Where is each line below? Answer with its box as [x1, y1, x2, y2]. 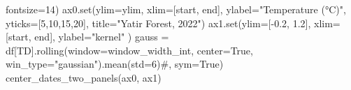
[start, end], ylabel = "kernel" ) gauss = [6, 29, 169, 44]
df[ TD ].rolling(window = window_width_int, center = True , [6, 43, 253, 57]
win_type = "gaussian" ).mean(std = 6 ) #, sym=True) [6, 57, 224, 71]
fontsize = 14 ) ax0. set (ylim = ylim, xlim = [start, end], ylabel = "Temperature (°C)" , [6, 2, 346, 16]
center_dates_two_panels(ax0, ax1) [6, 70, 162, 84]
